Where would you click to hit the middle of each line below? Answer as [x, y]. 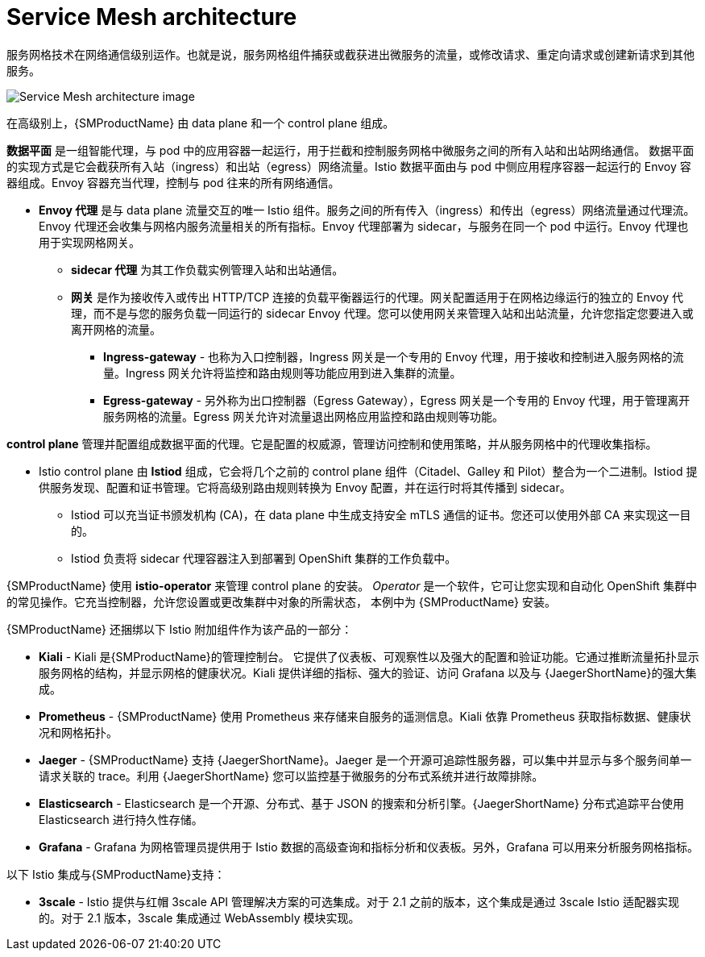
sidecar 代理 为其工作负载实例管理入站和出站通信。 [207, 269]
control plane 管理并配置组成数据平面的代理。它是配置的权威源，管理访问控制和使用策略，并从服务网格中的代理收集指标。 [332, 443]
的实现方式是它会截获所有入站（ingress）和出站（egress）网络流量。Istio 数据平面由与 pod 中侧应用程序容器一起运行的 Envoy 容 [349, 166]
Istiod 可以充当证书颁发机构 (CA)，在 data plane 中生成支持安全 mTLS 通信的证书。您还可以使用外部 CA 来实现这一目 [381, 514]
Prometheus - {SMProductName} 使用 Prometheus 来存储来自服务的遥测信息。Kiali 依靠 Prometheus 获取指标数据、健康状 [365, 716]
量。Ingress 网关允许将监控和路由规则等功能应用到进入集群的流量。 [282, 372]
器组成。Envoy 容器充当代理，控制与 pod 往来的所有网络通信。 [173, 182]
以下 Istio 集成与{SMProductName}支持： [116, 874]
